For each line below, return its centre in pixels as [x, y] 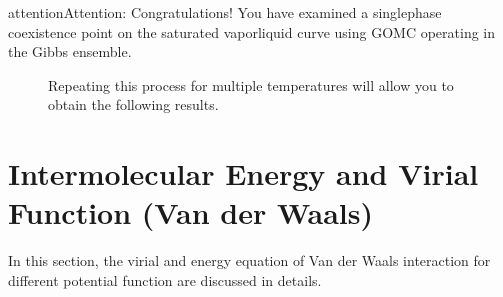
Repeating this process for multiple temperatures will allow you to [251, 84]
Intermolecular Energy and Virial [243, 173]
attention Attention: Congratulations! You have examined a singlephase [225, 12]
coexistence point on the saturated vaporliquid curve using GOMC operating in [252, 31]
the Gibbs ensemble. [70, 51]
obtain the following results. [133, 104]
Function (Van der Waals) [190, 212]
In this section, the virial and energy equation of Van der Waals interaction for [249, 260]
